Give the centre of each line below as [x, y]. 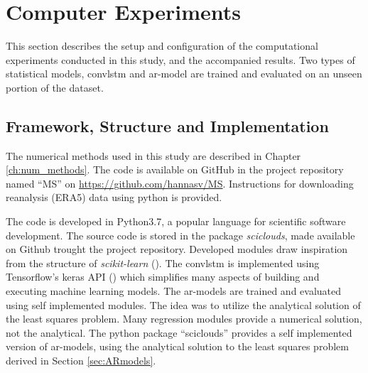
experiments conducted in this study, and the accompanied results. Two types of [180, 59]
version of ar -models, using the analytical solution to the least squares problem [177, 346]
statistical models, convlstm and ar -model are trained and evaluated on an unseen [184, 74]
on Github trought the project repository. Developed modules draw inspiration [177, 249]
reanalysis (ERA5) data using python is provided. [114, 197]
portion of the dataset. [55, 87]
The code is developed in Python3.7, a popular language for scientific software [176, 221]
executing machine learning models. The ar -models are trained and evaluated [174, 291]
